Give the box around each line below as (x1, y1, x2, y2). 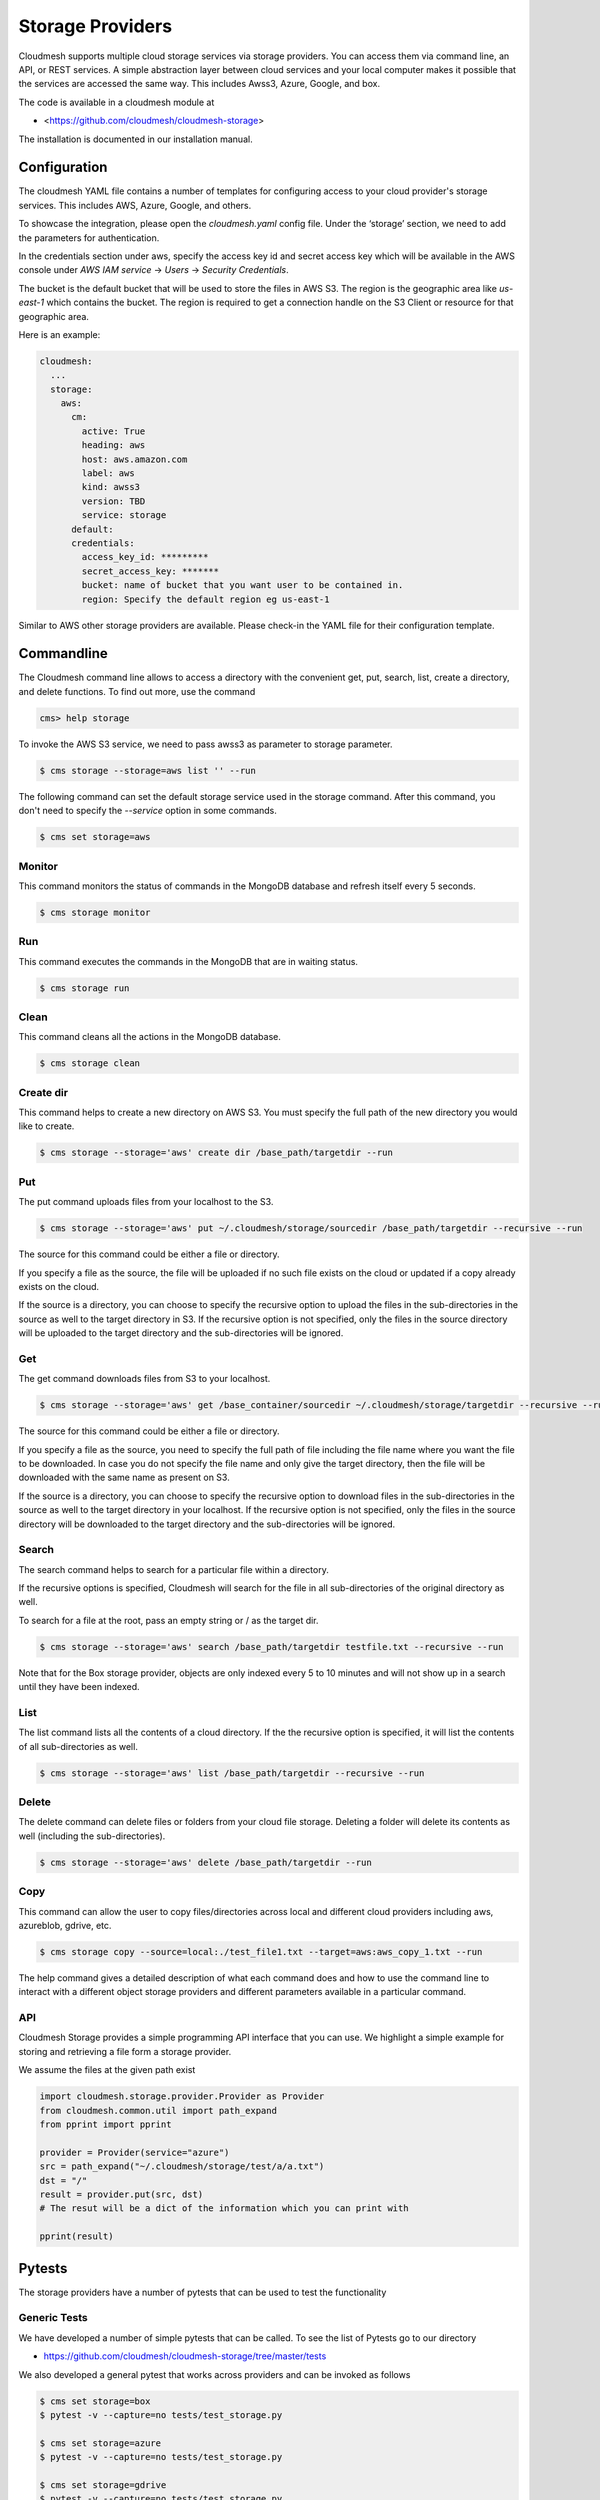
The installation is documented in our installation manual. (18, 133, 254, 145)
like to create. (18, 1120, 75, 1132)
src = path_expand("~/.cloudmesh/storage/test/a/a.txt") (39, 2161, 325, 2172)
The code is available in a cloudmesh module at (18, 96, 215, 108)
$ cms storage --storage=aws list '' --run (39, 765, 257, 776)
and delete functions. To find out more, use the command (18, 685, 256, 697)
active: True (81, 425, 146, 437)
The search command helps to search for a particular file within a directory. (18, 1563, 329, 1575)
